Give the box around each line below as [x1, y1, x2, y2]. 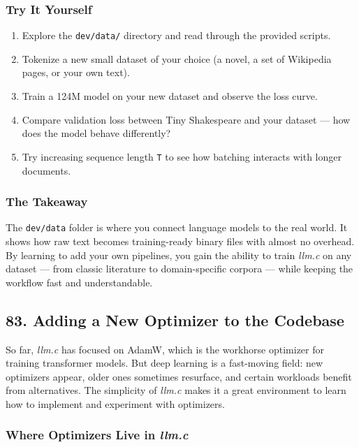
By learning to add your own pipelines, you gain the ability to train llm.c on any [6, 247, 352, 262]
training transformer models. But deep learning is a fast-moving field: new [6, 356, 323, 370]
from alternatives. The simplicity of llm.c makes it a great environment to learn [6, 383, 346, 397]
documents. [22, 163, 71, 177]
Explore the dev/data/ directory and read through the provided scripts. [22, 28, 331, 43]
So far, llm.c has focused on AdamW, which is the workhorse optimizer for [6, 342, 325, 356]
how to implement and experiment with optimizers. [6, 396, 225, 411]
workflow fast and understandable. [6, 274, 153, 289]
